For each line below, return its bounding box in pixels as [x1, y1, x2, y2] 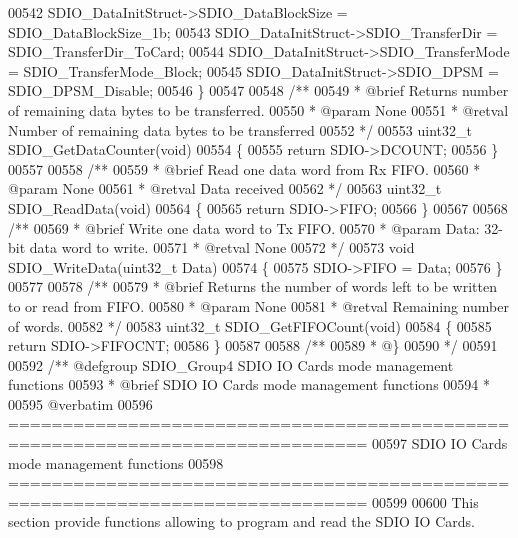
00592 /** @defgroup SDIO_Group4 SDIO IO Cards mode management [8, 354, 454, 375]
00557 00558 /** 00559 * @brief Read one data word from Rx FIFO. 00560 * [8, 158, 481, 179]
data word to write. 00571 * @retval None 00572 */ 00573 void [29, 237, 415, 258]
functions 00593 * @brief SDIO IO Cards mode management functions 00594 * [8, 374, 490, 395]
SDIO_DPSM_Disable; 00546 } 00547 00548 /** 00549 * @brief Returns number [8, 80, 509, 101]
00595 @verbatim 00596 [8, 393, 153, 414]
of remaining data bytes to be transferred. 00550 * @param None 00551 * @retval [8, 99, 509, 120]
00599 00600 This [372, 491, 479, 512]
